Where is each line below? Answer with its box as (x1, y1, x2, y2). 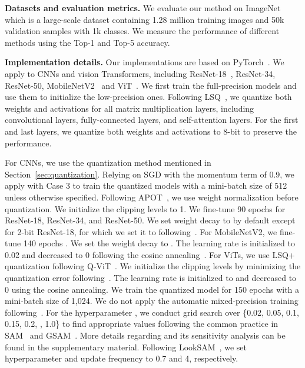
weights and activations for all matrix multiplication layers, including (5, 102, 254, 114)
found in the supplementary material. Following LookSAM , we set (5, 340, 247, 353)
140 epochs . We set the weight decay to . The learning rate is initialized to (23, 237, 295, 249)
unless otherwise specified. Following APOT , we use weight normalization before (5, 190, 299, 203)
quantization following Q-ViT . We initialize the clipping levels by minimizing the (5, 260, 301, 272)
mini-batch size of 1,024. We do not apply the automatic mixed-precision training (5, 295, 299, 307)
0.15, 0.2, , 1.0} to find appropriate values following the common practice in (5, 317, 279, 330)
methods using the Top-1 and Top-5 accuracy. (5, 36, 170, 48)
